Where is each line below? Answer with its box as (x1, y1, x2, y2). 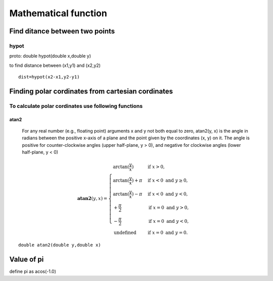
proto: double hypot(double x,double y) (9, 53, 91, 59)
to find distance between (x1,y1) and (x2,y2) (9, 62, 101, 68)
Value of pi (9, 255, 44, 264)
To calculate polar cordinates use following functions (9, 102, 143, 109)
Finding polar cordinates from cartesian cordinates (9, 87, 173, 96)
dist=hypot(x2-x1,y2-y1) (18, 74, 80, 80)
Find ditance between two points (9, 27, 115, 35)
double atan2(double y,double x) (18, 242, 101, 248)
